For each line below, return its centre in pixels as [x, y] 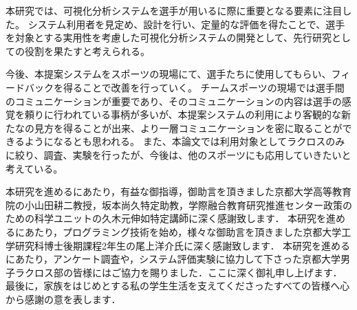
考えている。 [34, 168]
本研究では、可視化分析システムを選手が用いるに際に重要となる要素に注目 [174, 10]
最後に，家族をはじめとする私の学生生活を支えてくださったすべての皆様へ [173, 286]
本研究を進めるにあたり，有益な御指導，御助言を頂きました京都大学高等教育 [179, 191]
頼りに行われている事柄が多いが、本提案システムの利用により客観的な [183, 114]
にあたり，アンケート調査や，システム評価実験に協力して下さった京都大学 [173, 259]
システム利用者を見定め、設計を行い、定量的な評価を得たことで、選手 [186, 24]
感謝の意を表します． [73, 299]
